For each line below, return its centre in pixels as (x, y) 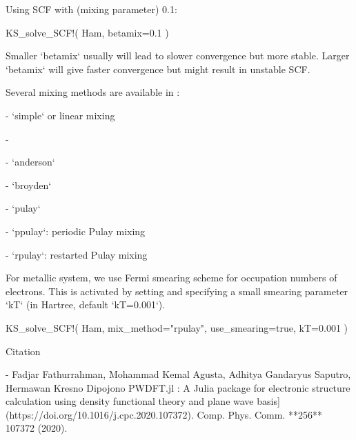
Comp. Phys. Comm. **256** (259, 414)
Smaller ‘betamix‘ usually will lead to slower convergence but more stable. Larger (178, 56)
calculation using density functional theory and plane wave (130, 401)
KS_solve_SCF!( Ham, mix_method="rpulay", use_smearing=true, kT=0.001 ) (177, 327)
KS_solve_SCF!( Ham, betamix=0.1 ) (87, 32)
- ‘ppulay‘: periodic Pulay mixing (76, 231)
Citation (23, 351)
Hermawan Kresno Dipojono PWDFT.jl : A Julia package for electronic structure (178, 387)
